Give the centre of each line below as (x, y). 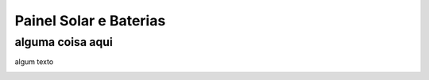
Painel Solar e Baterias (90, 21)
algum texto (34, 62)
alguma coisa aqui (64, 42)
